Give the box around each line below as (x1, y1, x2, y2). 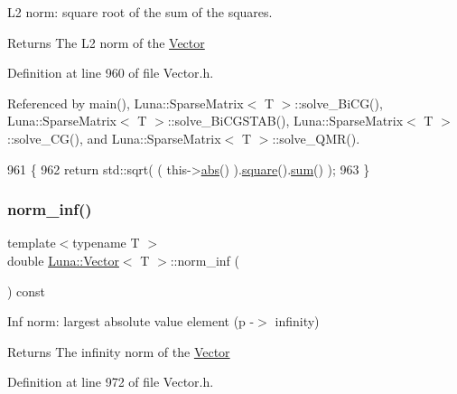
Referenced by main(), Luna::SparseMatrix (7, 93, 244, 112)
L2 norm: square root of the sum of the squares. (7, 3, 273, 21)
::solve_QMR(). (272, 128, 360, 147)
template (7, 233, 56, 252)
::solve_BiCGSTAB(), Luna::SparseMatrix (167, 111, 404, 130)
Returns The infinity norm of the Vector (7, 342, 230, 361)
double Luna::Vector (7, 250, 119, 269)
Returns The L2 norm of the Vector (7, 33, 205, 52)
